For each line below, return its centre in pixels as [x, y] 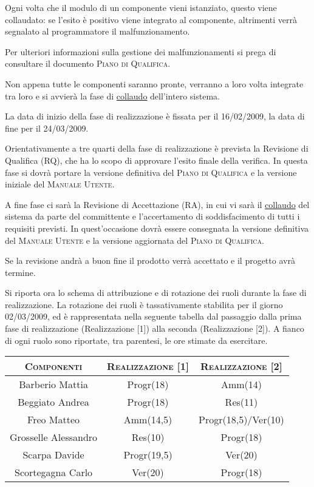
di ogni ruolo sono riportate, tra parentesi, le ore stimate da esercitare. [136, 340]
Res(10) [148, 437]
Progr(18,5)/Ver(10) [241, 420]
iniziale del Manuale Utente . [60, 184]
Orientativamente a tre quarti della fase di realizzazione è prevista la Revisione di [157, 148]
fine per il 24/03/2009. [47, 128]
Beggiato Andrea [53, 402]
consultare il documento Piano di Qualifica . [88, 63]
